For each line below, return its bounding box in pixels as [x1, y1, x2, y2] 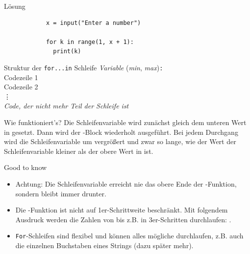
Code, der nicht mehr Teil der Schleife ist [4, 101, 129, 111]
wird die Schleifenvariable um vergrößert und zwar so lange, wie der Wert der [4, 136, 236, 147]
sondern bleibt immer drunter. [15, 188, 106, 198]
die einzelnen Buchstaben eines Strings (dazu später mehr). [15, 240, 194, 250]
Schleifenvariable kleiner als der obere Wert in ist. [4, 146, 153, 156]
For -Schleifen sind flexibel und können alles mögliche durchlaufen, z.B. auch [15, 231, 244, 241]
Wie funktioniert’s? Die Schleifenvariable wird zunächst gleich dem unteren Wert [4, 117, 247, 127]
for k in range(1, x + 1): [46, 38, 134, 45]
